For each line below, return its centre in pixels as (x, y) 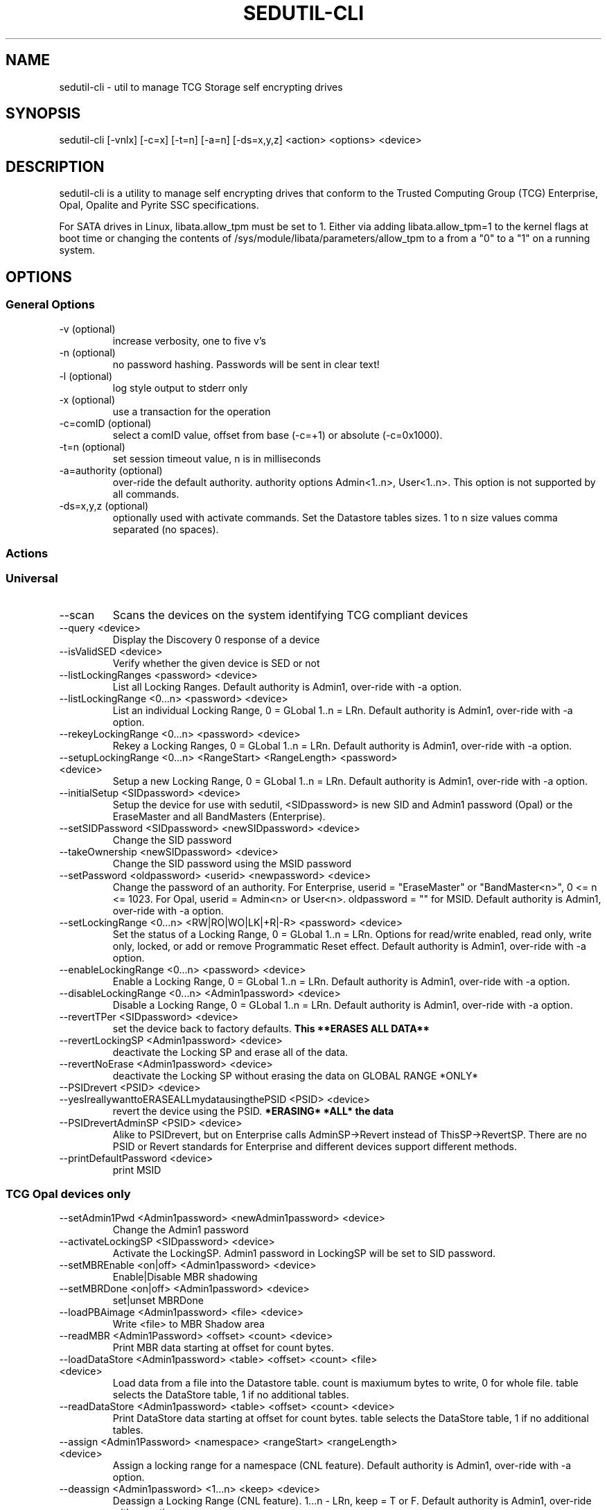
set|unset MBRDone (158, 1301)
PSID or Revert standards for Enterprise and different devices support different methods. (315, 1146)
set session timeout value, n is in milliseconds (217, 458)
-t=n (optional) (92, 446)
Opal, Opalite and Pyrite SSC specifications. (159, 205)
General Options (50, 305)
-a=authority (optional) (111, 470)
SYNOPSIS (43, 114)
